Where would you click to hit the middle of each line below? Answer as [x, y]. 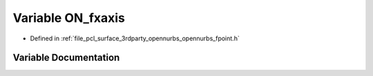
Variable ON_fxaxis [69, 18]
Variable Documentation [66, 58]
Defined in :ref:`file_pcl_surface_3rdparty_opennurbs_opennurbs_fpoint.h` [135, 38]
